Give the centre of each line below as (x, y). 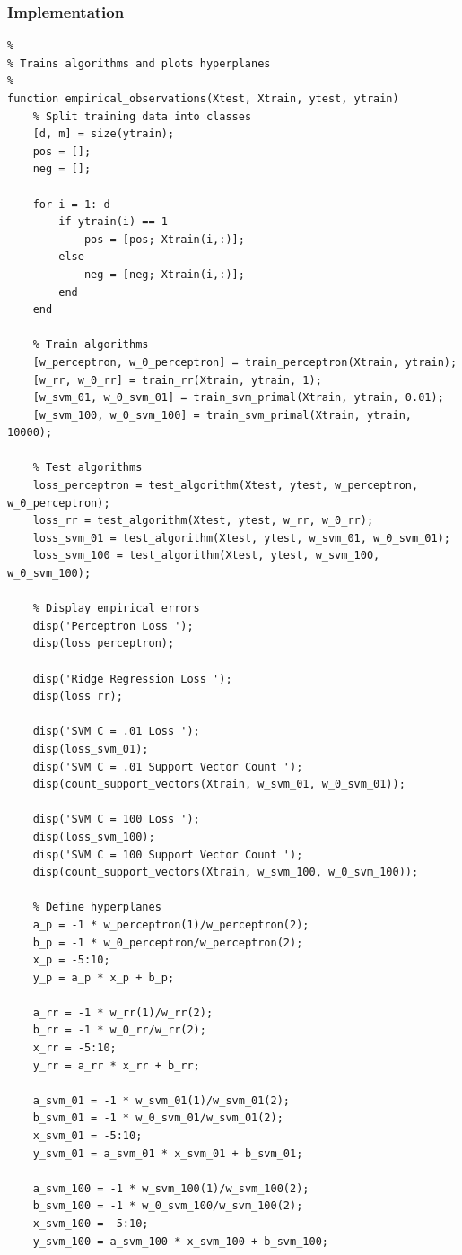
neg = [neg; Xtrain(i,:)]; (164, 274)
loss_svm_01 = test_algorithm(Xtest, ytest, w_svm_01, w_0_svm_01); (241, 538)
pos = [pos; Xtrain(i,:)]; (164, 239)
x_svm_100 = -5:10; (91, 1224)
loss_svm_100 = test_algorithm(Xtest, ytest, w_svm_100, (206, 556)
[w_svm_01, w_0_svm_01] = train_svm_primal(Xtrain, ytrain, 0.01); (238, 398)
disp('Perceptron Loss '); (113, 626)
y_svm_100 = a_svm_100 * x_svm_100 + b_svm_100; (180, 1241)
